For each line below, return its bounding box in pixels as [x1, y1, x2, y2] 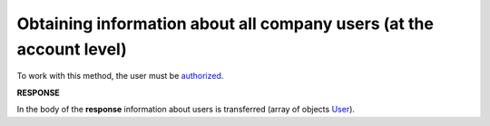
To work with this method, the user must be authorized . [16, 71, 224, 82]
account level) [16, 39, 127, 59]
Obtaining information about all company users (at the [16, 14, 435, 34]
